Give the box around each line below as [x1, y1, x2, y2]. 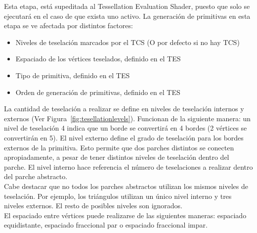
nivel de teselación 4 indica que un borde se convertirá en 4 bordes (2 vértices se [4, 123, 247, 133]
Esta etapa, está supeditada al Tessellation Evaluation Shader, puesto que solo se [4, 1, 250, 11]
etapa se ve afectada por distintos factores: [4, 20, 133, 31]
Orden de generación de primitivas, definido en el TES [15, 87, 180, 97]
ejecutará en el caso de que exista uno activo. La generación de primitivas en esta [4, 10, 251, 21]
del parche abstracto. [4, 171, 68, 182]
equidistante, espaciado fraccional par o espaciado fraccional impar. [4, 220, 208, 230]
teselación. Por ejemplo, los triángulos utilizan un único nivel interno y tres [4, 190, 232, 201]
